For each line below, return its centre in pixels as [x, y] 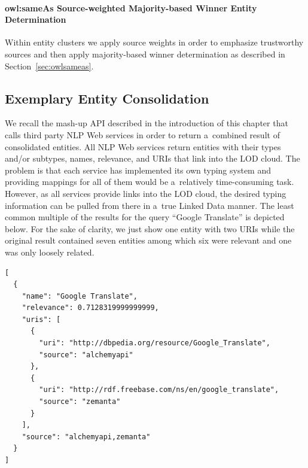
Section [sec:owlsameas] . [49, 66]
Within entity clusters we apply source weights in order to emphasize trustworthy [154, 42]
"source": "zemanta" [80, 402]
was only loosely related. [50, 252]
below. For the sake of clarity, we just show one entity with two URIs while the [150, 228]
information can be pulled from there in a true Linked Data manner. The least [150, 205]
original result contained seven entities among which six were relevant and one [148, 240]
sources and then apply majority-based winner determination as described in [145, 54]
